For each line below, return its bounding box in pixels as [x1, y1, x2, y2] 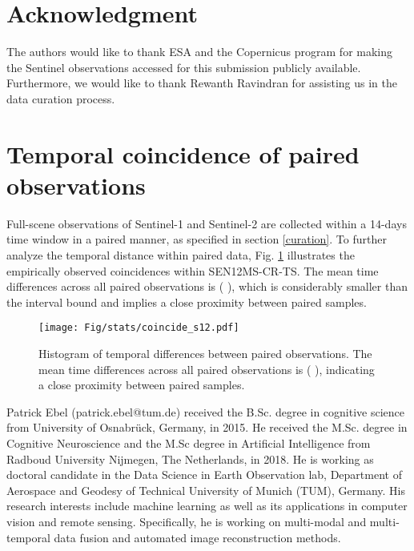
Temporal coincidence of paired [6, 137, 360, 170]
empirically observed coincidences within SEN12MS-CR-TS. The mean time [6, 262, 379, 279]
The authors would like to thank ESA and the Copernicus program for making [6, 43, 393, 60]
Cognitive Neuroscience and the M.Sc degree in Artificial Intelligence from [6, 435, 371, 451]
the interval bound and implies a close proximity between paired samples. [6, 293, 367, 310]
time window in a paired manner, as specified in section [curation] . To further [6, 231, 387, 247]
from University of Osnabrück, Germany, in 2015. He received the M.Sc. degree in [6, 419, 408, 436]
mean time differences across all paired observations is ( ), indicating [38, 360, 375, 377]
